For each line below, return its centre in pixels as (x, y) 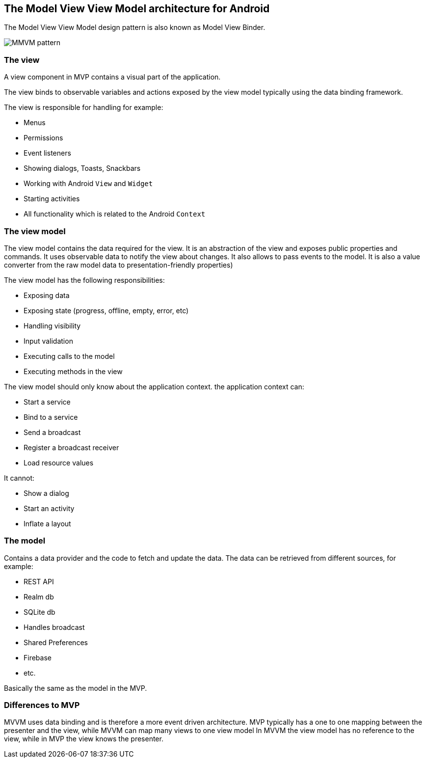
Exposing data (47, 295)
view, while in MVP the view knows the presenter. (84, 739)
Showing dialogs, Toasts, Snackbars (82, 168)
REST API (39, 581)
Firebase (38, 657)
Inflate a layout (47, 523)
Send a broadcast (52, 432)
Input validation (48, 341)
